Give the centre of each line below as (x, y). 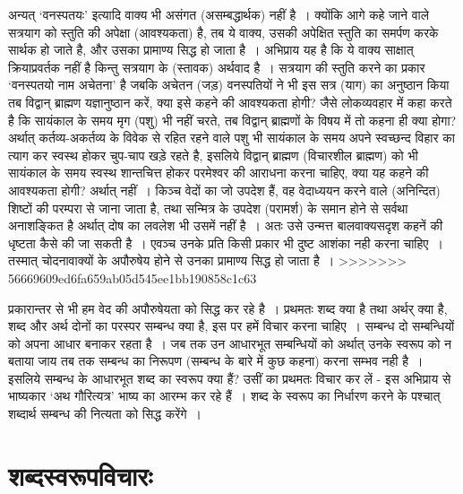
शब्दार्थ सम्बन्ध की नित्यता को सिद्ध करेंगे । (105, 414)
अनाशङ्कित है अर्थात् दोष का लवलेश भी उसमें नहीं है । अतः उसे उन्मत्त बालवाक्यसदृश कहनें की (226, 225)
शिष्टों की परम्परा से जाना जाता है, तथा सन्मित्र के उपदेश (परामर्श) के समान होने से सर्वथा (208, 208)
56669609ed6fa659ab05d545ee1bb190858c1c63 (133, 277)
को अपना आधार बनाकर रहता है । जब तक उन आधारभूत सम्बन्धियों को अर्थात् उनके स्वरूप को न (230, 343)
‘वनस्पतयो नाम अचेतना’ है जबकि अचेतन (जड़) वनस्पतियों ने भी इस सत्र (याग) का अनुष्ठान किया (229, 85)
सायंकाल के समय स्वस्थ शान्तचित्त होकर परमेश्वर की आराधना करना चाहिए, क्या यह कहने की (219, 173)
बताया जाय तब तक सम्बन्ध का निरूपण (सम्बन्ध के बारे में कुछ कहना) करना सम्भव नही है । (216, 361)
